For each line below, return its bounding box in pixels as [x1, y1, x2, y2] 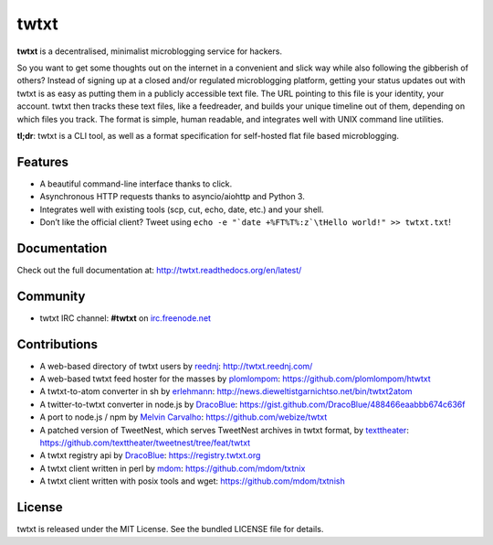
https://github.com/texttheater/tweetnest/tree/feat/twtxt [39, 437, 251, 448]
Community [16, 288, 86, 304]
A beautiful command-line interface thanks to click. [39, 178, 233, 189]
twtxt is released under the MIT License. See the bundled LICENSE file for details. [16, 524, 324, 535]
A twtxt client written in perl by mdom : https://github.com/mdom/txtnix [39, 463, 306, 474]
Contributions [16, 337, 98, 352]
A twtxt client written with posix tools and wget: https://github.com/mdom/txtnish [39, 476, 346, 486]
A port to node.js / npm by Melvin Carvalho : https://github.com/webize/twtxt [39, 411, 328, 422]
